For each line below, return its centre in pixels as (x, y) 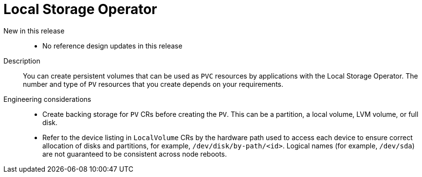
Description (22, 61)
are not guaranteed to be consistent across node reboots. (135, 154)
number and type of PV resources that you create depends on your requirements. (153, 84)
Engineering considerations (47, 99)
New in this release (34, 31)
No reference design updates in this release (112, 46)
